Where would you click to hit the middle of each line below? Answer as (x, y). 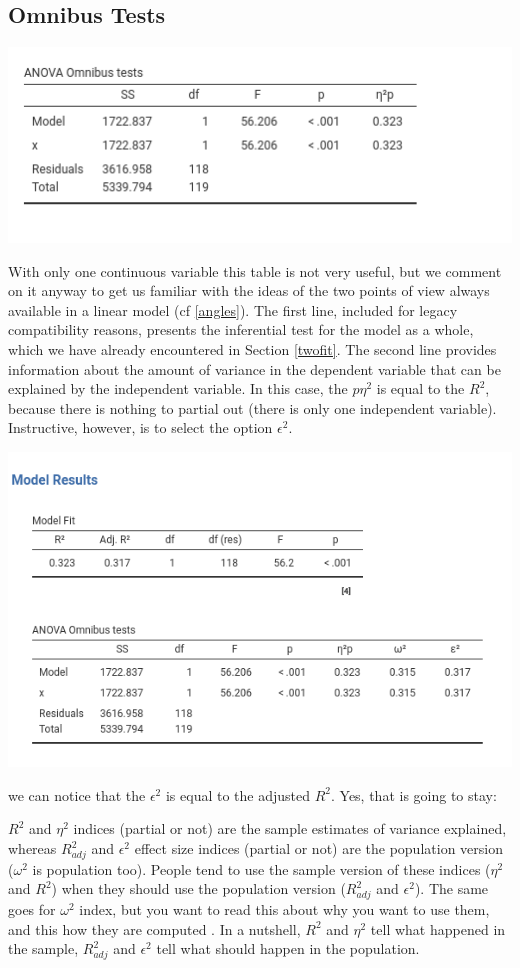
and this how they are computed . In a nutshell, (154, 928)
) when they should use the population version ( (198, 888)
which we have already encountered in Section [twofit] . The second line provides (252, 349)
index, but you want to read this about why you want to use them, (284, 909)
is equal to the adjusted (238, 794)
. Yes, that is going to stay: (414, 794)
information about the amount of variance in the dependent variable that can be (254, 368)
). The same (451, 888)
